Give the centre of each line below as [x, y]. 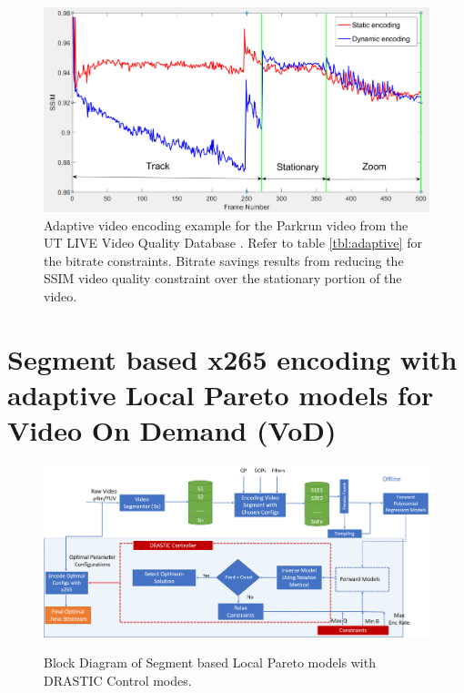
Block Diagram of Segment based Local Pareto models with [210, 662]
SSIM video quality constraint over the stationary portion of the [223, 278]
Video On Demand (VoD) [172, 430]
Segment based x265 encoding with [232, 358]
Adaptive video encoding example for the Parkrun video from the [226, 224]
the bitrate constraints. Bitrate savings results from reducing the [224, 260]
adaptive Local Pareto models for [221, 394]
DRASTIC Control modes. [118, 680]
